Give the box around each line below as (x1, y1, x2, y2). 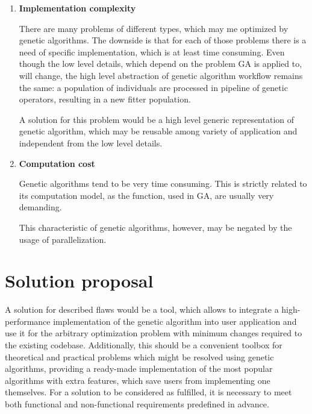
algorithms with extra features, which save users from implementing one (5, 374, 270, 386)
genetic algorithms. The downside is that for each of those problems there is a (19, 34, 307, 46)
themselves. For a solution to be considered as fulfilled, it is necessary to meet (5, 386, 292, 398)
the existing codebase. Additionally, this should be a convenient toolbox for (5, 339, 282, 351)
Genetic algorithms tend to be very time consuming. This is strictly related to (19, 177, 307, 190)
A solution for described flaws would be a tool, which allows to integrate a (5, 303, 279, 316)
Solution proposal (5, 268, 154, 293)
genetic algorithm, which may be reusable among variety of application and (19, 125, 298, 137)
